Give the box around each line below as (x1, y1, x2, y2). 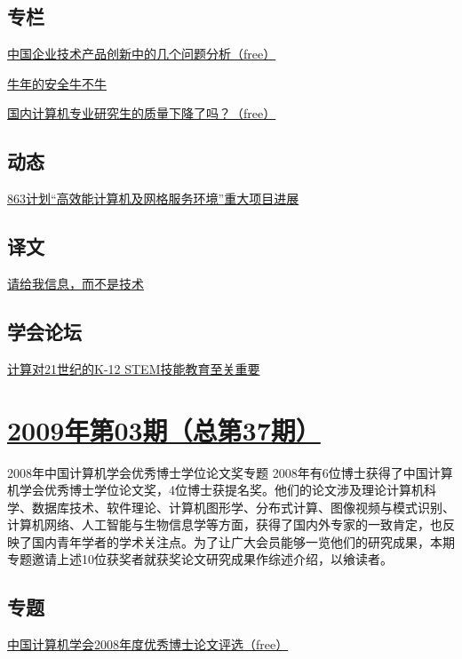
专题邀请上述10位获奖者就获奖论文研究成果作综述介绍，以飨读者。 (7, 550, 393, 568)
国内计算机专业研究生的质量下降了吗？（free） (7, 104, 276, 123)
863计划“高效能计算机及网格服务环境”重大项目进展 (7, 189, 299, 208)
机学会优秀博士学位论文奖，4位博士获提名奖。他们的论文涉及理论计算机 (7, 480, 424, 499)
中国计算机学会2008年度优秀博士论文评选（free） (7, 635, 289, 654)
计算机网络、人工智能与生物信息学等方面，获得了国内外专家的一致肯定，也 (7, 515, 442, 534)
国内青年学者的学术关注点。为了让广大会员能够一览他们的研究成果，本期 (31, 532, 455, 551)
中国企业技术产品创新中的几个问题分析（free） (7, 44, 276, 63)
